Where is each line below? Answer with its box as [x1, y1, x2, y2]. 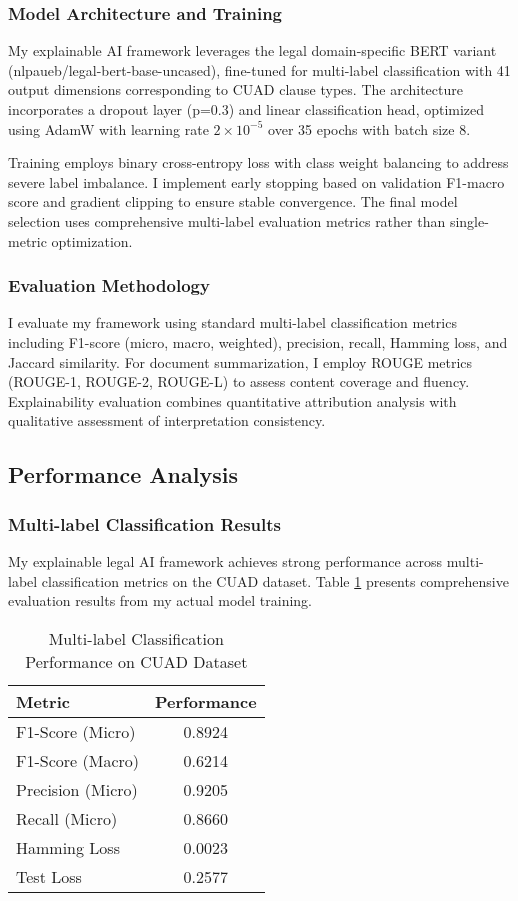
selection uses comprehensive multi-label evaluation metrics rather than [8, 210, 446, 231]
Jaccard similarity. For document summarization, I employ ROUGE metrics [8, 351, 473, 372]
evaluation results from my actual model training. [8, 590, 313, 611]
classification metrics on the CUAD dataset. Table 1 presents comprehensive [41, 570, 509, 591]
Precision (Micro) [16, 777, 138, 801]
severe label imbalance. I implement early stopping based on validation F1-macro [8, 171, 505, 192]
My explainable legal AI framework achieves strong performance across [8, 550, 443, 571]
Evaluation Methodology [8, 273, 210, 298]
